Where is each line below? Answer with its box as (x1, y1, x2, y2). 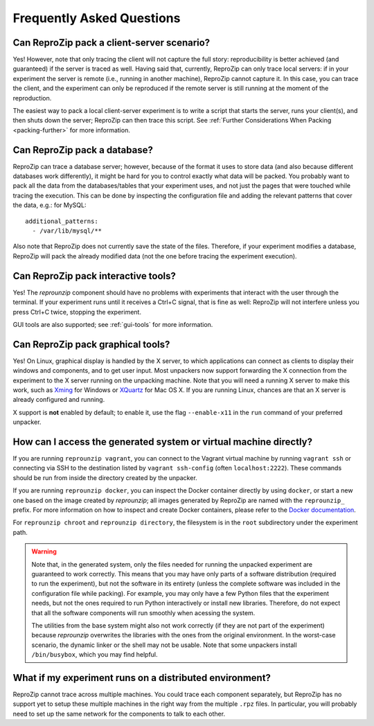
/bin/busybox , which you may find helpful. (31, 650, 159, 659)
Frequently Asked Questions (12, 10, 181, 26)
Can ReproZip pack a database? (12, 144, 154, 156)
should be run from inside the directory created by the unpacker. (12, 473, 197, 481)
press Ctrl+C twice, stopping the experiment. (12, 308, 142, 316)
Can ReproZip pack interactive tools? (12, 270, 177, 282)
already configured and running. (12, 396, 105, 404)
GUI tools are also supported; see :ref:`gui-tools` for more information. (12, 320, 213, 328)
